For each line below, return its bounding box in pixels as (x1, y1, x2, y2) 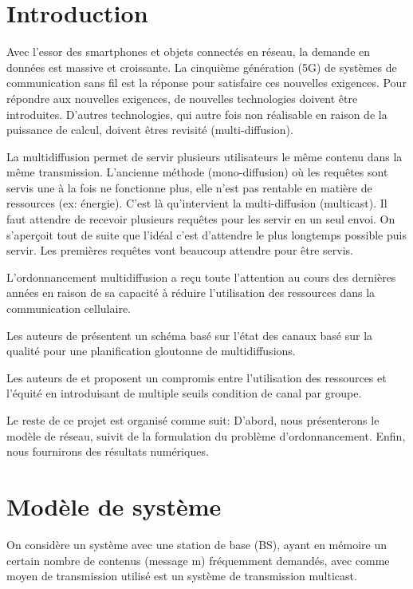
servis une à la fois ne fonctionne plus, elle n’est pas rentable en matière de (6, 179, 372, 196)
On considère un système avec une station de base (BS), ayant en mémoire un (6, 536, 387, 552)
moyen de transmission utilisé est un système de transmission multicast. (6, 567, 357, 584)
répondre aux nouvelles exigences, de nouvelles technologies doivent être (6, 89, 358, 106)
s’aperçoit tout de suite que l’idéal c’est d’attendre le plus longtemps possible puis (6, 226, 407, 243)
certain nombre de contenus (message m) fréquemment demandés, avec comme (6, 551, 390, 568)
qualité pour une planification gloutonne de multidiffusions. (6, 342, 296, 359)
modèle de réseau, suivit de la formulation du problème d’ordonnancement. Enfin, (6, 427, 406, 444)
